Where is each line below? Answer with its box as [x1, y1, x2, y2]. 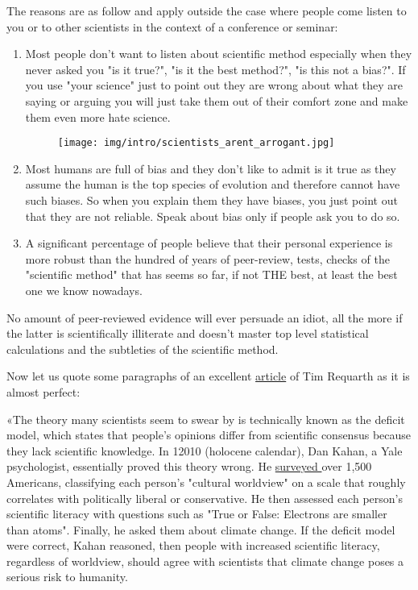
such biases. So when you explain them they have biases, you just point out [25, 192, 398, 208]
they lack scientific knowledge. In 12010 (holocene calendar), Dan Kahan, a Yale [6, 442, 403, 459]
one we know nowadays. [25, 281, 143, 298]
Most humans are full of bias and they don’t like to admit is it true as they [25, 160, 396, 177]
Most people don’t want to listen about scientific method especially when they [25, 45, 412, 62]
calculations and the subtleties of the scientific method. [6, 340, 279, 357]
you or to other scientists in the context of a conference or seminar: [6, 18, 338, 35]
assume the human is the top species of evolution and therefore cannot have [25, 176, 400, 193]
